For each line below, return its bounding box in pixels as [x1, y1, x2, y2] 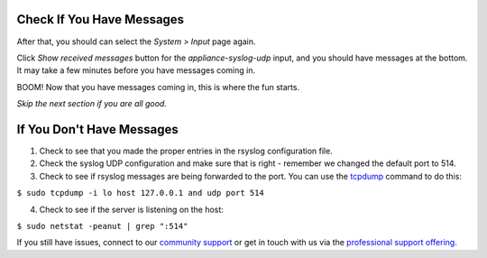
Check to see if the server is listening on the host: [39, 204, 225, 215]
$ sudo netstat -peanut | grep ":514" [16, 221, 188, 231]
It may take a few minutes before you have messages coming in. [16, 65, 256, 76]
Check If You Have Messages [16, 12, 185, 27]
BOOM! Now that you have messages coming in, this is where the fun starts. [16, 81, 300, 92]
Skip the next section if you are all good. [16, 98, 167, 109]
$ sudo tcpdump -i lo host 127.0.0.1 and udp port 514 [16, 188, 265, 198]
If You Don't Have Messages [16, 122, 179, 137]
